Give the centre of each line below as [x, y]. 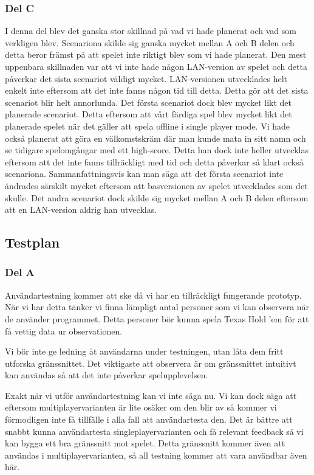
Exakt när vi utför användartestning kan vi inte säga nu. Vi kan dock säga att [151, 395]
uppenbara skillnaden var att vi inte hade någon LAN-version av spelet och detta [156, 66]
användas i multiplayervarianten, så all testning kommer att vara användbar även [156, 455]
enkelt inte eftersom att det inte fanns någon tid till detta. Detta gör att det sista [157, 90]
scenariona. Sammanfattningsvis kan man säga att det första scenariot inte [144, 174]
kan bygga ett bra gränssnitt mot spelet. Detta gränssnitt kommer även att [145, 443]
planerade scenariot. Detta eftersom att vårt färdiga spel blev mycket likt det [148, 114]
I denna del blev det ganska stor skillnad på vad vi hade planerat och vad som [151, 31]
